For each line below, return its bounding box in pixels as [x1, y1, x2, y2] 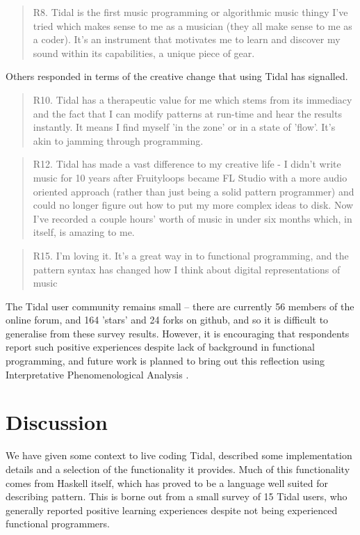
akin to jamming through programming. [33, 133, 204, 147]
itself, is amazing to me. [33, 225, 135, 239]
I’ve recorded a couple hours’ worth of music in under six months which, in [33, 211, 352, 225]
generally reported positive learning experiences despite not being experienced [6, 502, 338, 517]
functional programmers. [6, 516, 110, 531]
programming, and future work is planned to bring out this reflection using [6, 353, 325, 368]
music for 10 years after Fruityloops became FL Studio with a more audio [33, 170, 347, 184]
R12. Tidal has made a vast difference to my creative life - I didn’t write [33, 157, 341, 171]
